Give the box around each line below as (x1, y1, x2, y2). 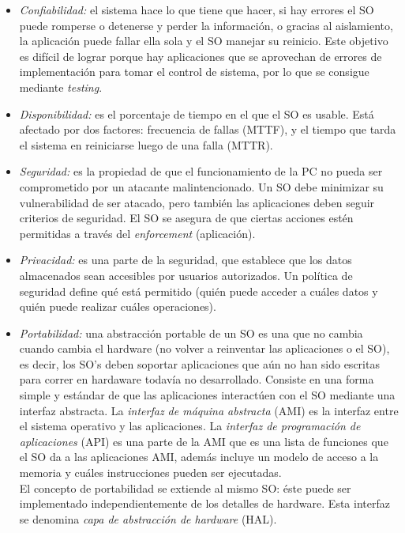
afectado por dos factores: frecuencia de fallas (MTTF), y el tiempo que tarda (19, 121, 396, 138)
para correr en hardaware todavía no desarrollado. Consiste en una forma (19, 371, 374, 387)
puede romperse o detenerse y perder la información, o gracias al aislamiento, (19, 17, 393, 33)
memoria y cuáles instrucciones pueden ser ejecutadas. (19, 464, 282, 481)
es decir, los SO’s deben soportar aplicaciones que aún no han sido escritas (19, 355, 380, 372)
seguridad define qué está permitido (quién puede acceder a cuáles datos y (19, 282, 378, 299)
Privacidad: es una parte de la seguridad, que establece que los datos (19, 251, 352, 268)
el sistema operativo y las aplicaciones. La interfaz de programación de (19, 418, 361, 434)
